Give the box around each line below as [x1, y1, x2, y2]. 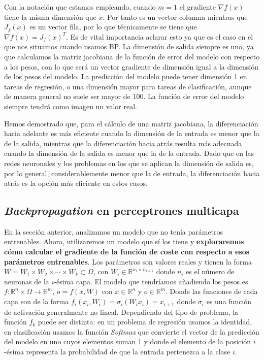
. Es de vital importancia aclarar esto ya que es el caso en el [66, 31, 253, 42]
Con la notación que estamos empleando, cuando [4, 2, 156, 12]
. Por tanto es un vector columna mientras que [103, 11, 248, 22]
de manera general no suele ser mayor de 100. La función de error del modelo [4, 91, 244, 102]
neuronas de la [4, 276, 49, 286]
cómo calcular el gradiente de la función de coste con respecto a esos [4, 246, 250, 257]
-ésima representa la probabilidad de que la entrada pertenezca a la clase [4, 346, 230, 356]
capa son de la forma [4, 296, 69, 307]
